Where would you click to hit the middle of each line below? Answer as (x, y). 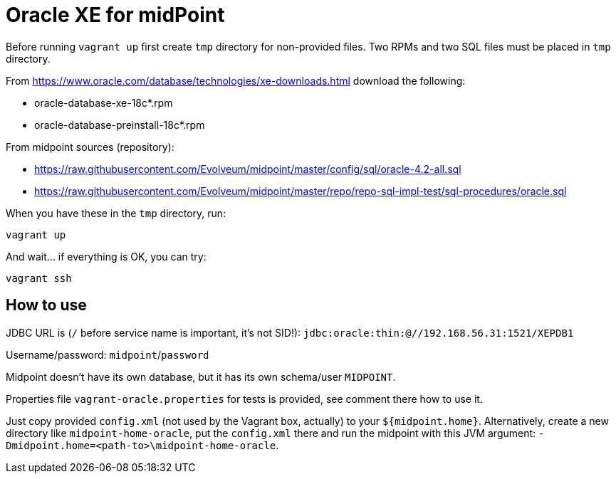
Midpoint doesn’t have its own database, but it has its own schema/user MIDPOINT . (201, 377)
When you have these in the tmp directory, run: (116, 213)
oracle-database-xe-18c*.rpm (104, 102)
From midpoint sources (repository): (90, 147)
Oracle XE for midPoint (115, 15)
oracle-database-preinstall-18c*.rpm (120, 125)
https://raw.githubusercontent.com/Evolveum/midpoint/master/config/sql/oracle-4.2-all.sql (248, 169)
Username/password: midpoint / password (108, 354)
